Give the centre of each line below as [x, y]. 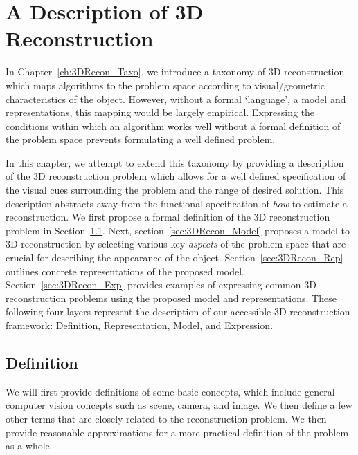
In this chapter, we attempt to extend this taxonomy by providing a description [175, 162]
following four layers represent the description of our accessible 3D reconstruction [178, 312]
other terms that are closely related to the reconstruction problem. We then [166, 418]
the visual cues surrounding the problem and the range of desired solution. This [175, 190]
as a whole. [29, 446]
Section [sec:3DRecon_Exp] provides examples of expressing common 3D [161, 285]
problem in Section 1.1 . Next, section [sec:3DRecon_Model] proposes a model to [178, 230]
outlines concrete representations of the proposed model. [125, 271]
